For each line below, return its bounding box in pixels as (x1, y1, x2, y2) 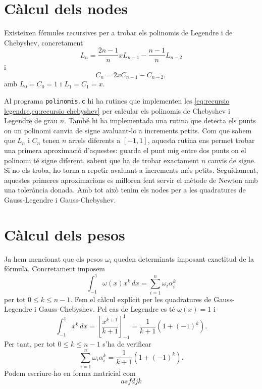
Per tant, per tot (4, 338, 56, 349)
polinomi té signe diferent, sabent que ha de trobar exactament (4, 155, 199, 165)
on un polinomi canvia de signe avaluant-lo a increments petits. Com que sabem (4, 125, 252, 135)
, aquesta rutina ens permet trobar (147, 135, 255, 145)
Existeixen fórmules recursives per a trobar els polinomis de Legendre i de (4, 27, 233, 38)
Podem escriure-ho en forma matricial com (4, 367, 136, 378)
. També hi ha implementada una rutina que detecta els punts (64, 115, 256, 126)
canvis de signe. (207, 155, 256, 165)
